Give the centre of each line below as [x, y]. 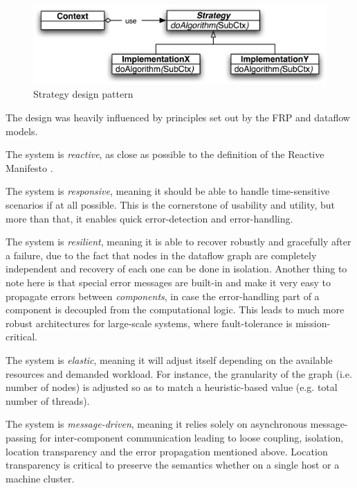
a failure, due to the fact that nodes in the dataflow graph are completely [161, 255]
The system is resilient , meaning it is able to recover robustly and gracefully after [178, 242]
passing [21, 437]
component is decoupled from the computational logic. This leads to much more [175, 310]
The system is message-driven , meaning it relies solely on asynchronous [157, 424]
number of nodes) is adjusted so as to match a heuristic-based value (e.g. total [172, 387]
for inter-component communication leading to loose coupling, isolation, [192, 437]
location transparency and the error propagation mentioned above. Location [167, 451]
